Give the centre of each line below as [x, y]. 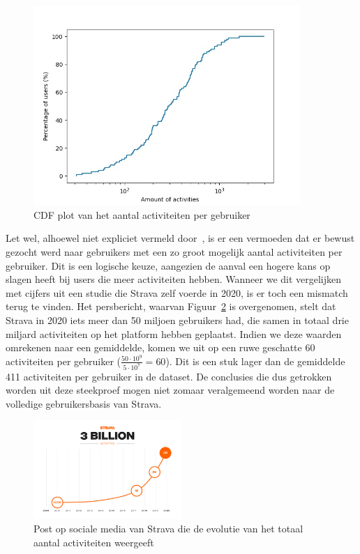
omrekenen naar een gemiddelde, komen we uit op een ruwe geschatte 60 [160, 347]
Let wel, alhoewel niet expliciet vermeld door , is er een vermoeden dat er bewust [180, 238]
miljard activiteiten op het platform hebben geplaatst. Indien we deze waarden [174, 333]
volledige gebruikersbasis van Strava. [84, 403]
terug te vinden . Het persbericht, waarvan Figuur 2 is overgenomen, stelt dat [171, 306]
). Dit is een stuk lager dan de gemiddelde [255, 361]
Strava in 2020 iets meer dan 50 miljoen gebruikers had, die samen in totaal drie [177, 320]
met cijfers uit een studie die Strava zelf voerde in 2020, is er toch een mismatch [177, 292]
